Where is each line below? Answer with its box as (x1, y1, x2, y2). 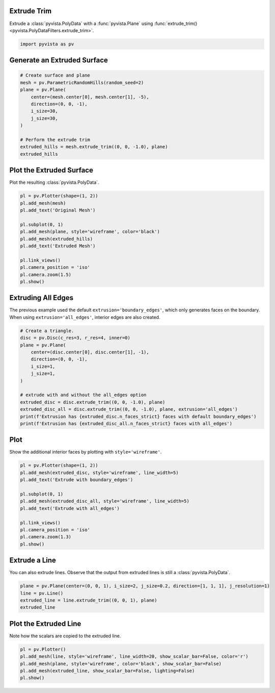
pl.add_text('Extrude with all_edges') (20, 505, 120, 511)
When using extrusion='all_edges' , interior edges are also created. (9, 314, 160, 320)
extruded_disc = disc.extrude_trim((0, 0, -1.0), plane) (20, 399, 166, 405)
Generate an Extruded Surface (9, 56, 108, 65)
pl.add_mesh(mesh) (20, 200, 66, 206)
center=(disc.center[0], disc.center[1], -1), (31, 350, 150, 355)
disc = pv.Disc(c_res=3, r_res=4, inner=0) (20, 335, 131, 341)
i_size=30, (31, 108, 58, 114)
